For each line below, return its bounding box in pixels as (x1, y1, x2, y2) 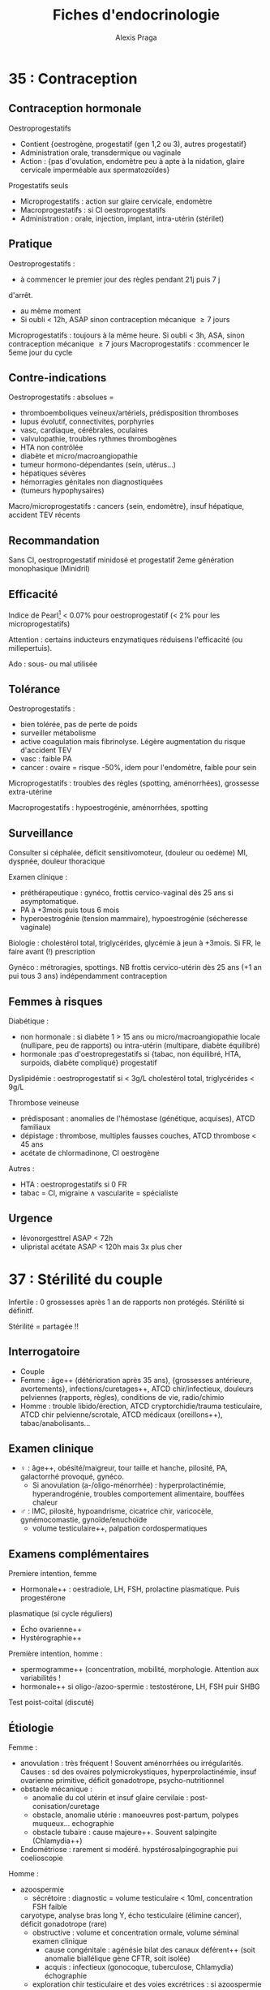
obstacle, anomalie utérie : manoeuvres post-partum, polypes (32, 1810, 239, 1820)
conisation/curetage (32, 1802, 100, 1811)
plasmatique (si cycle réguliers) (8, 1609, 114, 1618)
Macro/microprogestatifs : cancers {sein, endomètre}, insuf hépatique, (8, 502, 245, 511)
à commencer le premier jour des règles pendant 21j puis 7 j (19, 274, 221, 284)
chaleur (32, 1497, 58, 1507)
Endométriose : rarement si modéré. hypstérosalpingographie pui (19, 1845, 238, 1854)
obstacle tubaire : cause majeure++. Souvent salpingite (32, 1828, 217, 1837)
